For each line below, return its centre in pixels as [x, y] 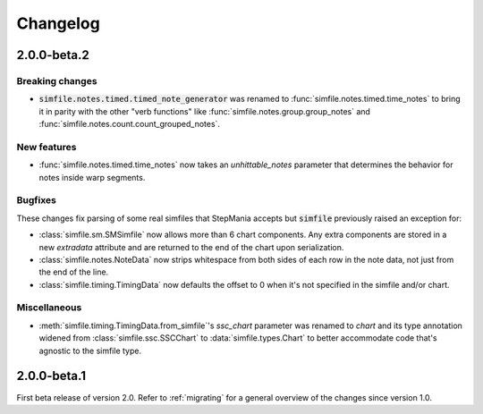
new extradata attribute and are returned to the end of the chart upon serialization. [191, 247]
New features [47, 147]
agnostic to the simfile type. [90, 351]
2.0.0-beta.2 [53, 55]
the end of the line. [74, 272]
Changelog [58, 23]
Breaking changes [57, 80]
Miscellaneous [49, 308]
